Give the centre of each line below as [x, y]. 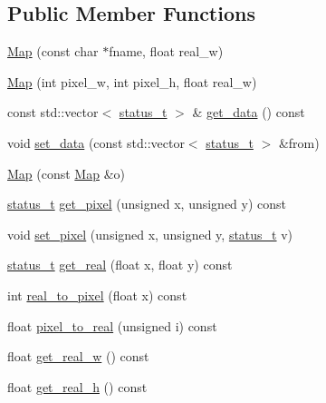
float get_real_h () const [77, 386]
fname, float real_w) [166, 51]
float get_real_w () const [78, 356]
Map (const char [53, 51]
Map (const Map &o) [66, 173]
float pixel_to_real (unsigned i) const [112, 325]
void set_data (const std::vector [96, 142]
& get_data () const [249, 112]
